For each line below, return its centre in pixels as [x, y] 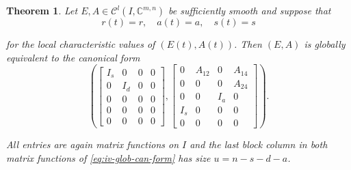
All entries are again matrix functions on [93, 144]
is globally [325, 44]
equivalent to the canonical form [73, 57]
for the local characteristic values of [81, 44]
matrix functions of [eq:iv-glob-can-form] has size [108, 157]
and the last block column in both [259, 144]
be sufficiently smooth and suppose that [250, 10]
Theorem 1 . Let [42, 10]
